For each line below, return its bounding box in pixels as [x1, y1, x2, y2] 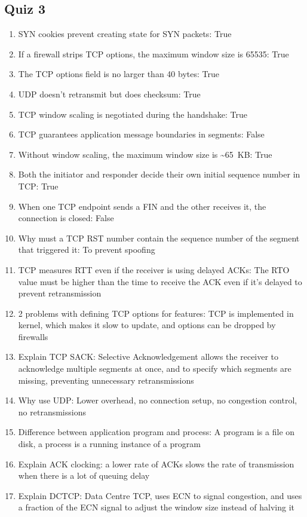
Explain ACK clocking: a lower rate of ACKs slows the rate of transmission [18, 457, 294, 470]
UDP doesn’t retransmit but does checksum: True [18, 87, 201, 100]
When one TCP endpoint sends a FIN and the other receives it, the [18, 200, 266, 212]
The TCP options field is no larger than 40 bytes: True [18, 68, 219, 80]
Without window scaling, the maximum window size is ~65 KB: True [18, 148, 272, 160]
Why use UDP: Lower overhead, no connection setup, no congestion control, [18, 394, 297, 406]
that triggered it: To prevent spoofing [18, 243, 155, 256]
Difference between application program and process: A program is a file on [18, 426, 295, 438]
